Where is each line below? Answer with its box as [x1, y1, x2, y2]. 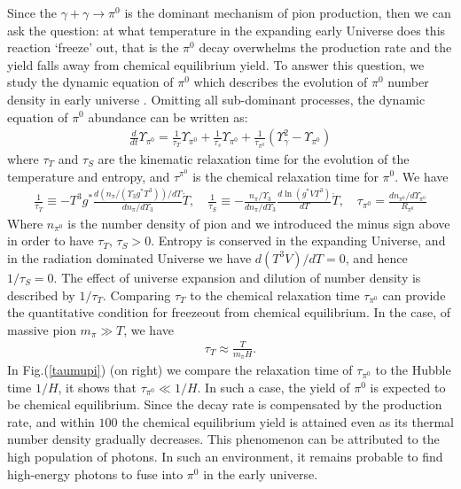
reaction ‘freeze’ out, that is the [7, 38, 179, 57]
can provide [382, 285, 446, 304]
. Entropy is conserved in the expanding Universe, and [151, 231, 446, 250]
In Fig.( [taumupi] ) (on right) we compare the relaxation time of [7, 361, 353, 379]
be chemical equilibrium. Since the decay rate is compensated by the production [7, 395, 442, 414]
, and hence [345, 248, 408, 267]
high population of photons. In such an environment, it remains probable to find [7, 447, 443, 466]
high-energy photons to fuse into [7, 464, 184, 483]
